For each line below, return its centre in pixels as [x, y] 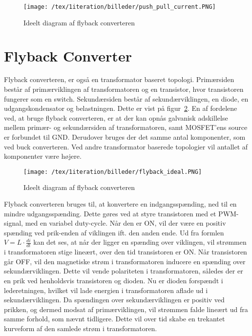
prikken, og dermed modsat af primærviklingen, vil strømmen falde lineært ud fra [126, 309]
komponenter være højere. [43, 156]
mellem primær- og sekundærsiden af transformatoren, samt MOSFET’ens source [126, 127]
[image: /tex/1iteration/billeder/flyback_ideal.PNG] [113, 172]
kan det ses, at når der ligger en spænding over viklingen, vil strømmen [140, 242]
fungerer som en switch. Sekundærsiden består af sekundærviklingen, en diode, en [126, 98]
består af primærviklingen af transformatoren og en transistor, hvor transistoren [124, 89]
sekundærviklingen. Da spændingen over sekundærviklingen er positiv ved [114, 300]
